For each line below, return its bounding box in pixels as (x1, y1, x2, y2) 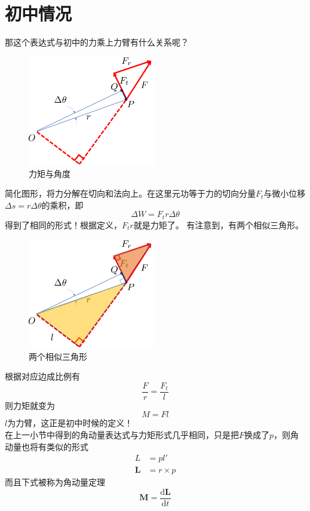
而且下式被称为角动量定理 (5, 476, 105, 488)
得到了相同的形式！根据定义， (5, 218, 122, 231)
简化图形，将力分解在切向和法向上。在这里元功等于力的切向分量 (5, 187, 256, 200)
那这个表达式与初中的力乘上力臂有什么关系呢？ (5, 36, 189, 48)
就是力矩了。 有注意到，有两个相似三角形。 (133, 218, 304, 231)
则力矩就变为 (5, 399, 55, 411)
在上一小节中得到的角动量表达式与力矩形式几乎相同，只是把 (5, 428, 239, 440)
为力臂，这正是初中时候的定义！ (7, 417, 133, 429)
